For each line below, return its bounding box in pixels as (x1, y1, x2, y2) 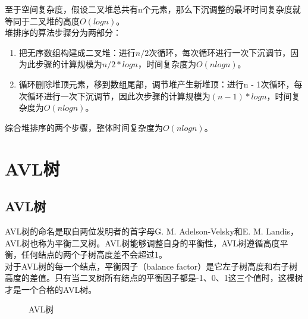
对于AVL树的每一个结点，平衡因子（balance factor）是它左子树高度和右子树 (5, 259, 298, 272)
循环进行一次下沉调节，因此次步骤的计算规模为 (27, 89, 210, 102)
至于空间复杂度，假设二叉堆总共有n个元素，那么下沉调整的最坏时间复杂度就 (5, 3, 301, 15)
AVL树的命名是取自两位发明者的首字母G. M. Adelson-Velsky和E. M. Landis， (5, 224, 299, 237)
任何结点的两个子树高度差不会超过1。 (21, 248, 167, 261)
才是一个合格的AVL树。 (5, 283, 97, 295)
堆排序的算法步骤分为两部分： (5, 26, 121, 39)
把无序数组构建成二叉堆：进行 (18, 46, 136, 58)
